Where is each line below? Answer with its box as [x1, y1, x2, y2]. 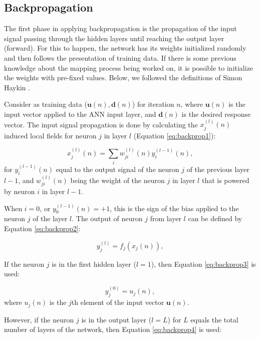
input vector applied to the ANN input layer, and [4, 108, 156, 119]
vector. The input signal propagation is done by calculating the [4, 119, 198, 129]
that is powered [201, 175, 249, 185]
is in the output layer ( [81, 314, 152, 324]
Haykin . [4, 82, 31, 92]
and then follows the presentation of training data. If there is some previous [4, 52, 236, 63]
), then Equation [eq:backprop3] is [151, 258, 256, 269]
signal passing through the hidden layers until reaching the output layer [4, 33, 224, 43]
